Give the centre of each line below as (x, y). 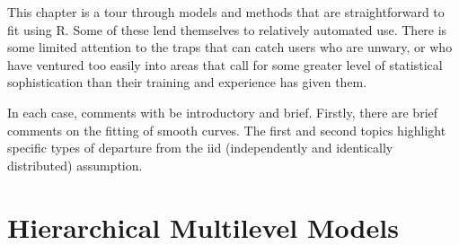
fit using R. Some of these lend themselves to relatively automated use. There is (227, 29)
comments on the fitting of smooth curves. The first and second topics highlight (227, 130)
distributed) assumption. (75, 165)
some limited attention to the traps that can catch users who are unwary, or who (230, 47)
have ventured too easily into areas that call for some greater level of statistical (225, 64)
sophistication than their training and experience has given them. (187, 82)
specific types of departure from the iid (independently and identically (200, 148)
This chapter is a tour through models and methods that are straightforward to (226, 12)
